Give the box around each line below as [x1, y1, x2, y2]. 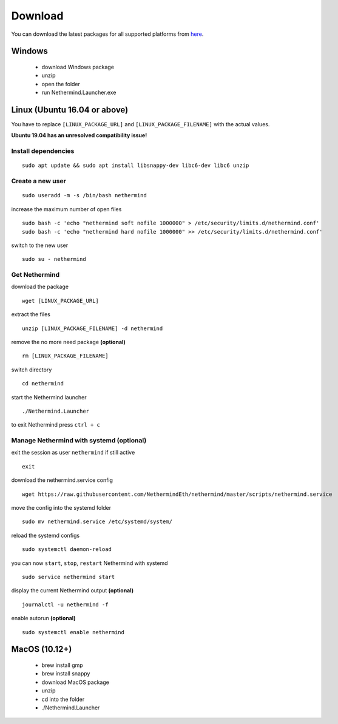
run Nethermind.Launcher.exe [41, 89, 117, 96]
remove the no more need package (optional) [11, 338, 126, 345]
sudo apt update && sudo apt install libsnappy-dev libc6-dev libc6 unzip [22, 162, 249, 169]
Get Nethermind [11, 271, 60, 279]
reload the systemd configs [11, 532, 80, 539]
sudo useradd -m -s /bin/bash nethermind [22, 192, 147, 199]
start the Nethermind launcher [11, 393, 87, 401]
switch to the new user [11, 242, 69, 249]
